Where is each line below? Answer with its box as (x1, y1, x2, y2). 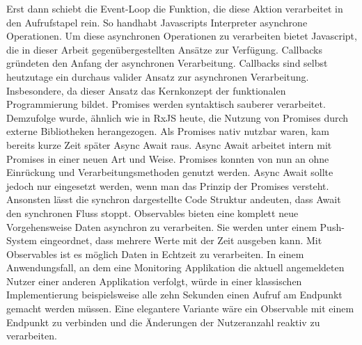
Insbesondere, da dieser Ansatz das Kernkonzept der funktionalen (6, 83, 286, 97)
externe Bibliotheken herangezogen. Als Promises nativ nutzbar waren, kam (6, 124, 329, 138)
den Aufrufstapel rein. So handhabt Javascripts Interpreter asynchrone (6, 15, 308, 29)
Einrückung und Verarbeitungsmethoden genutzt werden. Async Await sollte (6, 165, 333, 179)
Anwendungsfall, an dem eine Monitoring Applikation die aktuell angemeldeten (6, 260, 345, 275)
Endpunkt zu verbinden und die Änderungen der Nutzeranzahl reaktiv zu (6, 314, 320, 329)
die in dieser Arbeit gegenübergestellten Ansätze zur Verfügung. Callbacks (6, 42, 322, 56)
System (6, 233, 38, 248)
